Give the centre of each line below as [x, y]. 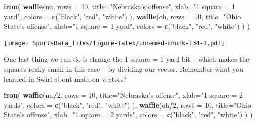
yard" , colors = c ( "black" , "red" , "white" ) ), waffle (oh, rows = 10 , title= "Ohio [123, 16]
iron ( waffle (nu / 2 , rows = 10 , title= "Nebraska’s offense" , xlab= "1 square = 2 [123, 95]
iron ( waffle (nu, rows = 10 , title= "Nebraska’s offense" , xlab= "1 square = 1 [120, 6]
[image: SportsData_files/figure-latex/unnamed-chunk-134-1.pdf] [114, 43]
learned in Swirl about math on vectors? [65, 78]
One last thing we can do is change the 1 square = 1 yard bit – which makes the [127, 59]
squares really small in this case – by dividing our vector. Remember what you [124, 69]
